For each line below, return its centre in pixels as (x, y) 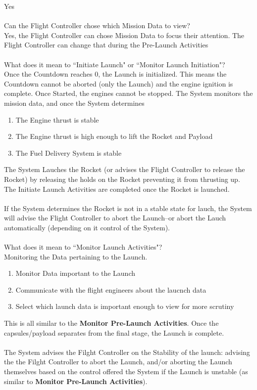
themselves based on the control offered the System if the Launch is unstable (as (126, 371)
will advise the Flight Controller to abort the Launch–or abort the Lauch (115, 218)
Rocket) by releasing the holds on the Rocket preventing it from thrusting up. (122, 179)
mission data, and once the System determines (74, 103)
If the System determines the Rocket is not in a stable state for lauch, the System (128, 208)
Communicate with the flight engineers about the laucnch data (111, 289)
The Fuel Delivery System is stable (69, 152)
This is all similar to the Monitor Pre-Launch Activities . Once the (111, 323)
